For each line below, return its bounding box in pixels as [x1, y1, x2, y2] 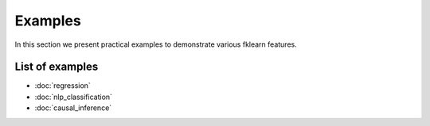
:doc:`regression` [34, 81, 91, 90]
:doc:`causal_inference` [34, 103, 112, 113]
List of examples [14, 60, 99, 74]
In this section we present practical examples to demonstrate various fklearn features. [14, 40, 298, 49]
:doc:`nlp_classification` [34, 92, 113, 101]
